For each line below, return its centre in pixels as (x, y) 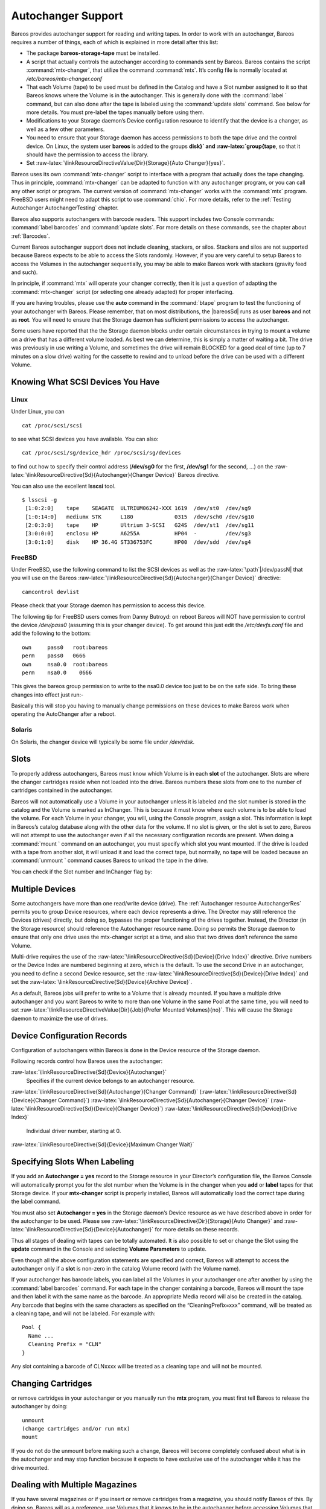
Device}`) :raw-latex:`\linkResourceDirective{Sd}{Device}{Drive (218, 1109)
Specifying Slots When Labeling (73, 1162)
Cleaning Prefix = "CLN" (65, 1344)
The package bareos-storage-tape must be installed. (93, 53)
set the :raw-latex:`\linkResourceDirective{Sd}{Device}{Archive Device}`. (102, 982)
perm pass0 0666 (54, 656)
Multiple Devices (43, 889)
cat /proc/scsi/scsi (52, 425)
